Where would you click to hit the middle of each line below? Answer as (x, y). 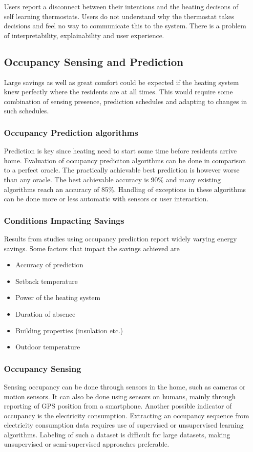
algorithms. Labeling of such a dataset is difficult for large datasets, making (117, 434)
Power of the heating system (58, 297)
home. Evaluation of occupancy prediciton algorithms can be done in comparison (125, 160)
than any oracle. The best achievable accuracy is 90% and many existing (112, 179)
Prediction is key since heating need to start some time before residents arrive (120, 151)
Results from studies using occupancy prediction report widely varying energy (120, 238)
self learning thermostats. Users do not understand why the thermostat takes (119, 16)
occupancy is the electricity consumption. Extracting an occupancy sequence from (126, 415)
